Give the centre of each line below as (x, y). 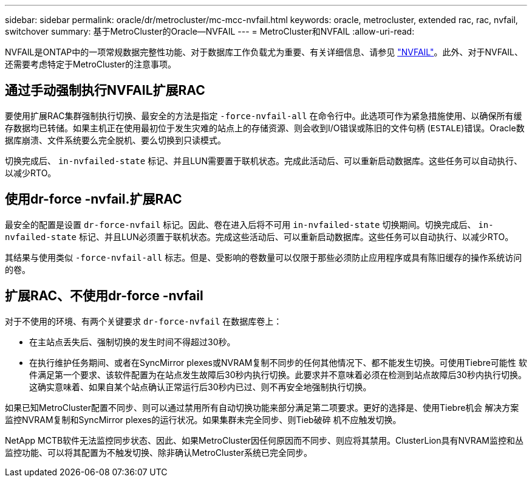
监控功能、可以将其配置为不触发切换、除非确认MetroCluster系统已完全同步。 (159, 452)
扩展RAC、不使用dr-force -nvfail (104, 296)
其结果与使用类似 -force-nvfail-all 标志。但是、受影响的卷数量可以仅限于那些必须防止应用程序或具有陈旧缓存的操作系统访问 (264, 257)
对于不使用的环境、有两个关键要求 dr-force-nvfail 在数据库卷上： (144, 321)
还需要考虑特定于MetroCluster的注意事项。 (90, 64)
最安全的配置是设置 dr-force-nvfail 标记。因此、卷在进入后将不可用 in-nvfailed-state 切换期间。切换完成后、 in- (249, 224)
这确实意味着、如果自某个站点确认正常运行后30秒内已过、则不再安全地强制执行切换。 (200, 387)
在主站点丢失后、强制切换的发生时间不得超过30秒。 (132, 342)
